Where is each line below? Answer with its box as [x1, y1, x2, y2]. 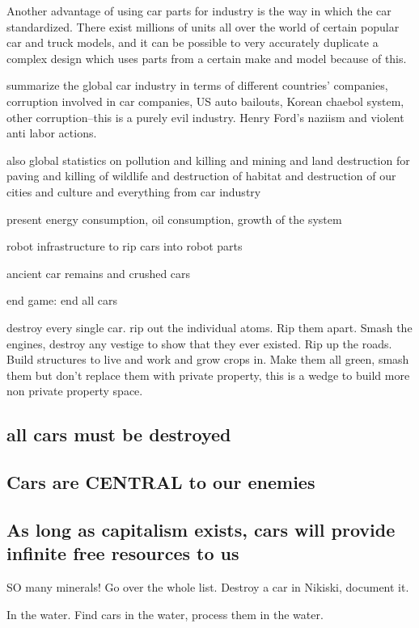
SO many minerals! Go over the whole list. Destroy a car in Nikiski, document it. [6, 579, 409, 596]
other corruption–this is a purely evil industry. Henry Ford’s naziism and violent [6, 108, 404, 125]
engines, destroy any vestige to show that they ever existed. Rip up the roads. [6, 335, 392, 352]
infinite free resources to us [6, 541, 239, 566]
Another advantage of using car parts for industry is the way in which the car [6, 2, 391, 19]
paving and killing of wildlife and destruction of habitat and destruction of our [6, 167, 396, 184]
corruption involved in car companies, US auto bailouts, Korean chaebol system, [6, 92, 404, 109]
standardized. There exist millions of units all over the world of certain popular [6, 18, 400, 35]
